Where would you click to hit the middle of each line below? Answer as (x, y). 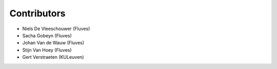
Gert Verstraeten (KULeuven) (53, 57)
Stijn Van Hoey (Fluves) (47, 50)
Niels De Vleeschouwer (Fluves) (56, 29)
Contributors (38, 13)
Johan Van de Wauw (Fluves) (53, 43)
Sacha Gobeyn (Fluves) (47, 35)
